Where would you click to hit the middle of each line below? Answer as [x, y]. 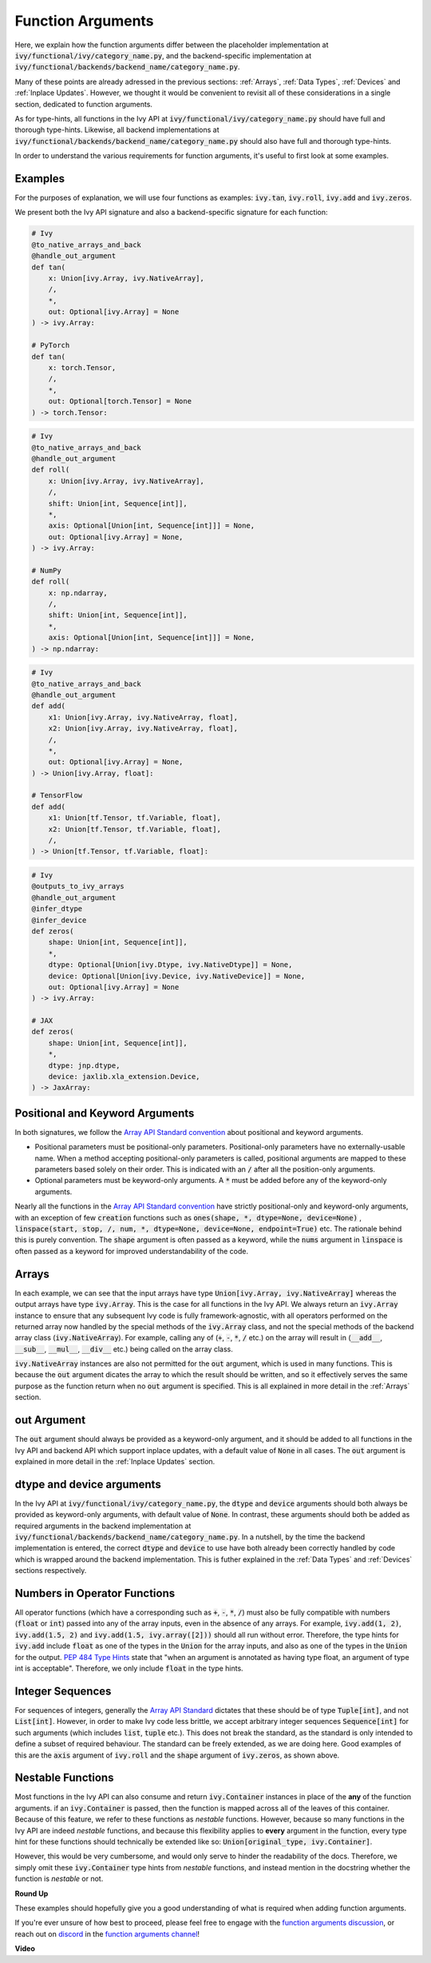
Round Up [32, 1893]
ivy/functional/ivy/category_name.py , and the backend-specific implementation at [163, 55]
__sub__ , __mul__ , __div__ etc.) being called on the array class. [124, 1349]
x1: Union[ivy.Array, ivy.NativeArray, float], [143, 717]
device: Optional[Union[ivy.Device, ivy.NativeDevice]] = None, [177, 976]
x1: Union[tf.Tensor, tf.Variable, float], [134, 818]
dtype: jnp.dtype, [84, 1065]
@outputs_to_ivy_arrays [78, 886]
